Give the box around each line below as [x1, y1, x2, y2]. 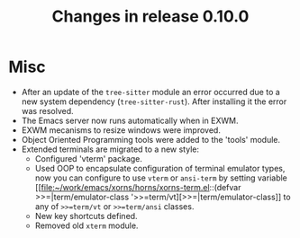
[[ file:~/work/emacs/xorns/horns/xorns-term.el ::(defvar [34, 181, 241, 192]
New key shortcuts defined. [34, 210, 138, 221]
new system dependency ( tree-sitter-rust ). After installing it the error [21, 96, 287, 107]
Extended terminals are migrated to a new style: [21, 144, 200, 154]
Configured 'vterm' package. [34, 153, 143, 163]
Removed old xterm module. [34, 220, 139, 231]
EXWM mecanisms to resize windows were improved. [21, 124, 222, 136]
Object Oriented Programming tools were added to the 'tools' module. [21, 134, 281, 145]
